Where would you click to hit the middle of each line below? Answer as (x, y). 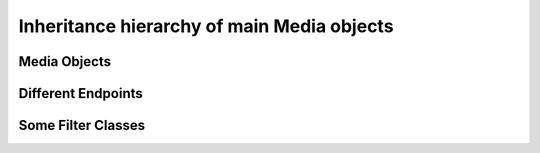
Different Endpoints (81, 93)
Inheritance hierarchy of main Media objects (206, 26)
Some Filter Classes (82, 125)
